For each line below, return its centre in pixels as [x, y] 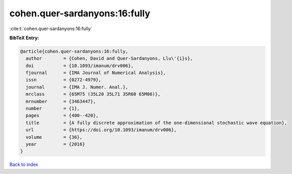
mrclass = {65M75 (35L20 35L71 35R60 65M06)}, [93, 94]
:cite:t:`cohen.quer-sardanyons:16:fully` [51, 29]
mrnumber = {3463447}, [61, 101]
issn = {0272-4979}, [64, 80]
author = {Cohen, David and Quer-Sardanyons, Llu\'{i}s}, [109, 58]
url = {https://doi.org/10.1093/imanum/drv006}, [101, 130]
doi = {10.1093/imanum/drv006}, [80, 66]
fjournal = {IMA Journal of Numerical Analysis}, [96, 73]
